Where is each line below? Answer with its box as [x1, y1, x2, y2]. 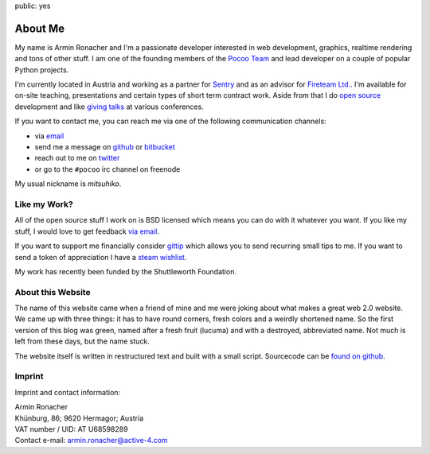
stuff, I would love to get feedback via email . [14, 227, 160, 236]
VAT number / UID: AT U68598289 [14, 424, 128, 433]
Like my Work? [14, 199, 73, 210]
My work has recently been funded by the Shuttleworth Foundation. [14, 266, 236, 276]
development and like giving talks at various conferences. [14, 102, 205, 111]
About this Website [14, 286, 91, 297]
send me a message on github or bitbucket [34, 142, 175, 152]
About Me [14, 21, 65, 35]
